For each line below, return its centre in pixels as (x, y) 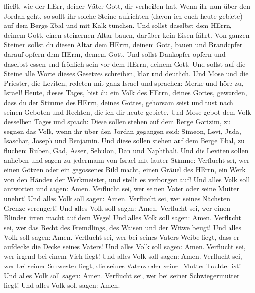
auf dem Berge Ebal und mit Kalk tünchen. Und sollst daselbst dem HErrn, (118, 25)
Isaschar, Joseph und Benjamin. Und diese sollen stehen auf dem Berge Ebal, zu (124, 141)
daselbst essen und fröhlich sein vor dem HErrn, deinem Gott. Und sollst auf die (125, 64)
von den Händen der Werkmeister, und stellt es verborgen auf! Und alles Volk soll (127, 179)
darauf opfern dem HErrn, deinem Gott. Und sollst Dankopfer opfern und (115, 54)
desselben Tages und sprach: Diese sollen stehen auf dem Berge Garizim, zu (117, 121)
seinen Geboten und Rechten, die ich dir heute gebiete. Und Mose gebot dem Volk (127, 112)
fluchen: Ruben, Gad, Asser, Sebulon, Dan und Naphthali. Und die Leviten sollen (126, 150)
